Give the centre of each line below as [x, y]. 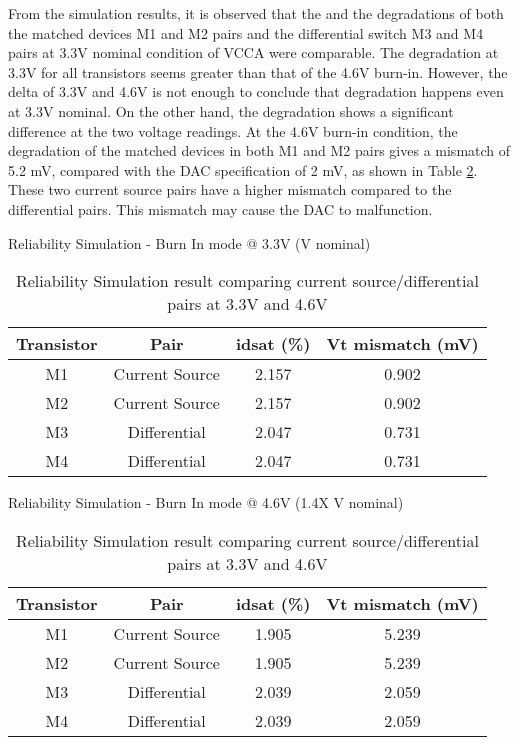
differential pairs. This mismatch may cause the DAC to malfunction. [220, 208]
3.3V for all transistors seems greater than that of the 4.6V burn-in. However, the [258, 71]
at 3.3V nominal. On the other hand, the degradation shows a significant [231, 110]
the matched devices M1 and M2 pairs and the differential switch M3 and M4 [246, 32]
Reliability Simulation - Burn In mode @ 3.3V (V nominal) [189, 242]
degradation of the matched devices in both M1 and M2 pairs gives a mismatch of [259, 150]
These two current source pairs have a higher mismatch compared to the [230, 189]
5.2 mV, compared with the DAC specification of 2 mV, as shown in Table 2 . [243, 169]
